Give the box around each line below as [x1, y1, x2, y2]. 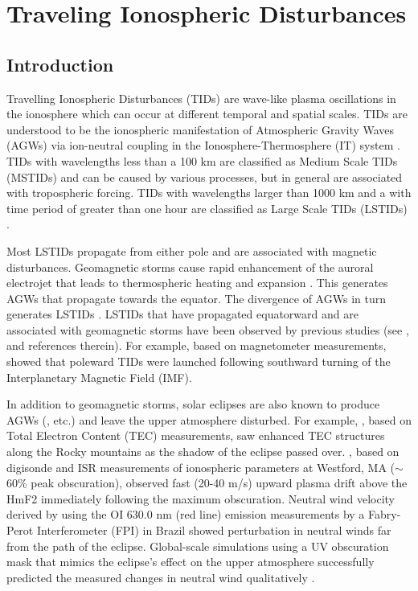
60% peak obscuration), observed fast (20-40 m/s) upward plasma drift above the [6, 474, 408, 491]
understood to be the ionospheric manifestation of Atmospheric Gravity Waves [6, 121, 395, 137]
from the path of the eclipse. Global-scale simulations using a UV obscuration [6, 537, 389, 554]
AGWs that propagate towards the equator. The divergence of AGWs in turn [6, 289, 386, 306]
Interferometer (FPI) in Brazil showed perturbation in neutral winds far [36, 522, 391, 539]
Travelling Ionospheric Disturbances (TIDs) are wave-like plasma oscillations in [6, 89, 396, 106]
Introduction [6, 51, 114, 76]
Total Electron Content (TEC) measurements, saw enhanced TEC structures [6, 427, 385, 444]
